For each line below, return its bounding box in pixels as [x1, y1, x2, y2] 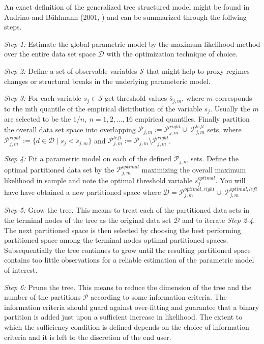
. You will [215, 175, 246, 185]
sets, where [207, 124, 242, 134]
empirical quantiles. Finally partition [135, 113, 250, 124]
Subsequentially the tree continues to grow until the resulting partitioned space [4, 244, 251, 255]
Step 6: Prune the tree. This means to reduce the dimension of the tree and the [4, 281, 252, 292]
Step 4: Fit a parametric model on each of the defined [4, 153, 172, 164]
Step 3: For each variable [4, 93, 81, 103]
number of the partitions [4, 292, 81, 302]
